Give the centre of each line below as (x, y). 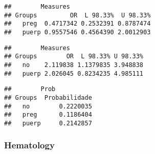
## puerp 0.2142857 (48, 123)
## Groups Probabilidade (48, 97)
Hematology (29, 145)
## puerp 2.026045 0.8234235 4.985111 (74, 73)
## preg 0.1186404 (48, 115)
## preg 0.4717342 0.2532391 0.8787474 (77, 24)
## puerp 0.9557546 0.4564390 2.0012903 (77, 32)
